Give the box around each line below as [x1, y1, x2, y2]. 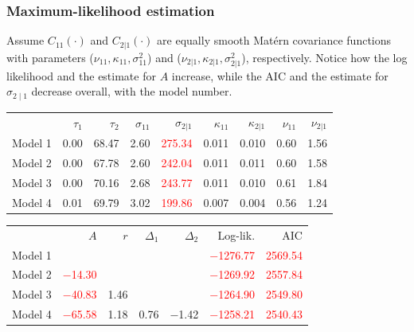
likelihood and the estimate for [6, 67, 156, 84]
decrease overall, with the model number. [31, 83, 232, 100]
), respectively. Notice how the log [241, 49, 408, 65]
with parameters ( [6, 49, 94, 65]
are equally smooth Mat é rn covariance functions [157, 32, 392, 49]
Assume [6, 32, 45, 49]
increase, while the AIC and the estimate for [171, 67, 389, 84]
